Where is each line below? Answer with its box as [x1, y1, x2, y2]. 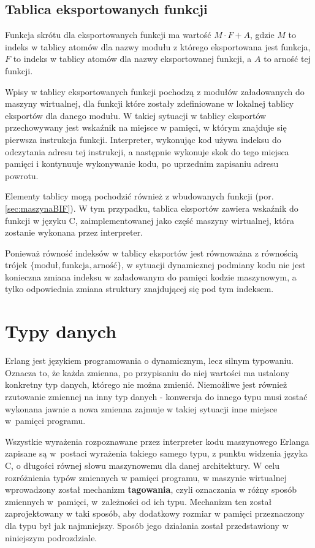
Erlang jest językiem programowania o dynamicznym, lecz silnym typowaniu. [5, 354, 294, 367]
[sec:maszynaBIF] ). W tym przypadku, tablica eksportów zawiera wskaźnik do [5, 201, 298, 214]
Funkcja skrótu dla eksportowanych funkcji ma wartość [5, 28, 211, 41]
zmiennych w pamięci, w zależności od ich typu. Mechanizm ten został [5, 495, 272, 507]
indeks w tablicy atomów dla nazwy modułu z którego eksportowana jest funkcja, [5, 40, 311, 53]
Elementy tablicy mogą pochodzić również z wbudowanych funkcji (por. [5, 190, 274, 203]
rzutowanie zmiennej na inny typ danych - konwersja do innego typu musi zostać [5, 390, 308, 403]
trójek [5, 258, 28, 271]
